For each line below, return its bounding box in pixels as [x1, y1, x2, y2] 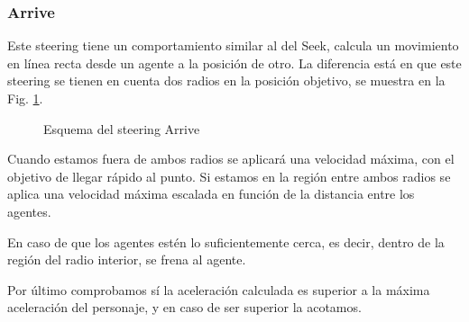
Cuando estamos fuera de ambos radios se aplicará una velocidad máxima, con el [7, 149, 455, 168]
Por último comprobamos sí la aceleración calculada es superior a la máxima [7, 280, 430, 299]
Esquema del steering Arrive [43, 119, 200, 138]
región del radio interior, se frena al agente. [7, 250, 246, 269]
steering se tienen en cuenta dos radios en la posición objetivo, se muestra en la [7, 71, 446, 90]
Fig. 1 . [7, 89, 43, 107]
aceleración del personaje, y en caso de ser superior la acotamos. [7, 298, 362, 317]
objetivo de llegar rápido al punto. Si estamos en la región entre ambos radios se [7, 166, 451, 185]
